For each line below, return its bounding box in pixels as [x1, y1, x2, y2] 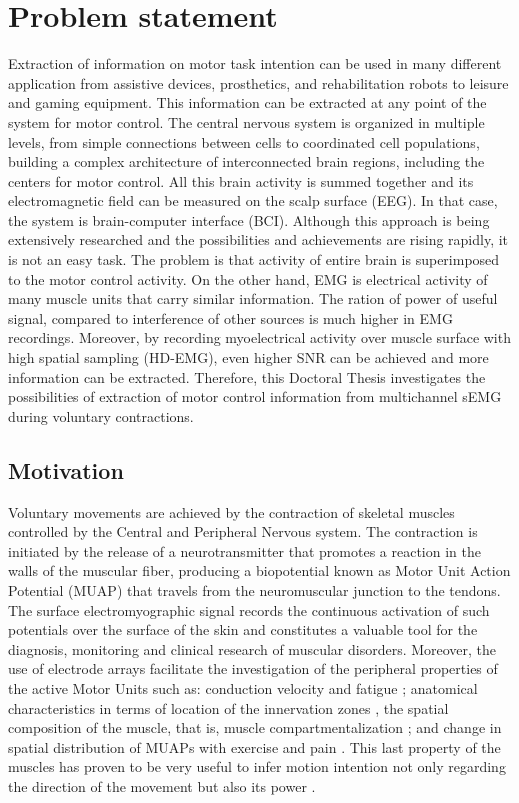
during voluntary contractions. [8, 405, 194, 426]
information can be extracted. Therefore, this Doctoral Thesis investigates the [8, 366, 486, 387]
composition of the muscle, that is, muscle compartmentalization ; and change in [8, 717, 502, 738]
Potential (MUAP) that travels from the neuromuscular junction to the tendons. [8, 579, 501, 600]
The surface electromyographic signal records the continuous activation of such [8, 599, 490, 620]
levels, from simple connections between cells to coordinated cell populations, [8, 131, 480, 152]
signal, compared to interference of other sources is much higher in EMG [8, 307, 453, 328]
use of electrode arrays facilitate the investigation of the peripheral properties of [8, 658, 498, 679]
